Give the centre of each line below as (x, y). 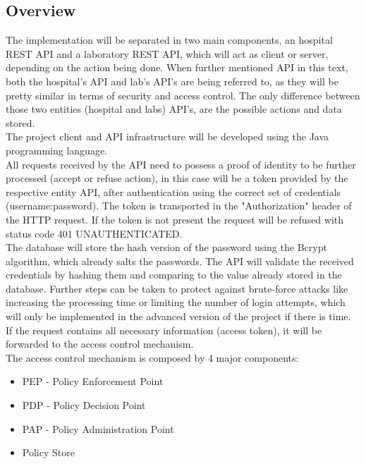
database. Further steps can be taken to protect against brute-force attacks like (177, 288)
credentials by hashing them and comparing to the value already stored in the (174, 275)
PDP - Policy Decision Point (84, 405)
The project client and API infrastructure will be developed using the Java (167, 136)
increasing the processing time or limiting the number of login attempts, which (176, 302)
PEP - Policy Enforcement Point (93, 381)
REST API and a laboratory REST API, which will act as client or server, (167, 53)
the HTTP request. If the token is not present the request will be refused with (175, 219)
